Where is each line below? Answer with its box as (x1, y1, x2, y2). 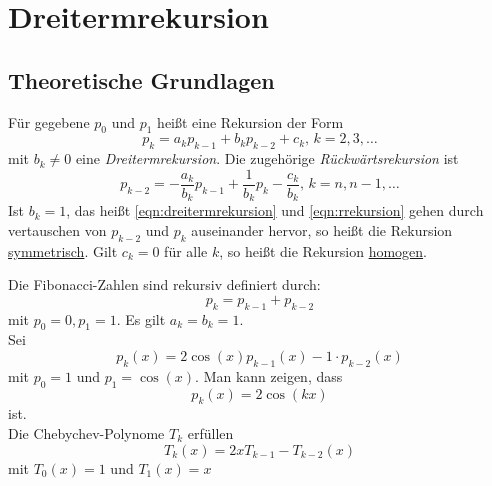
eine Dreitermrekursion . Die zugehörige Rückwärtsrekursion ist (75, 148, 459, 169)
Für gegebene (8, 111, 90, 132)
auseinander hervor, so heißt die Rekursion (191, 219, 453, 240)
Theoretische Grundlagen (8, 64, 275, 95)
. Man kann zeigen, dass (195, 365, 343, 386)
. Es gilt (116, 308, 166, 329)
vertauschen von (8, 219, 107, 240)
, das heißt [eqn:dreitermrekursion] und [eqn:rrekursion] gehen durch (66, 200, 484, 221)
